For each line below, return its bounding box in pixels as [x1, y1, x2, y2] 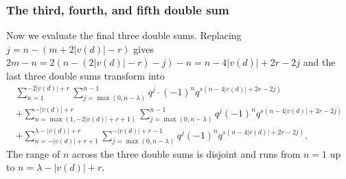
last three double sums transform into [6, 69, 165, 82]
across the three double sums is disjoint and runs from [71, 146, 301, 160]
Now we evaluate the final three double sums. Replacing [6, 28, 242, 43]
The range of [6, 146, 60, 160]
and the [303, 55, 336, 69]
